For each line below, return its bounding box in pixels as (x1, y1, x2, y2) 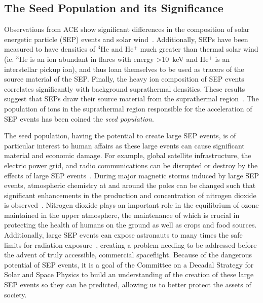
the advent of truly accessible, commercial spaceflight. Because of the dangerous (4, 249, 252, 260)
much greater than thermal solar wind (140, 44, 258, 54)
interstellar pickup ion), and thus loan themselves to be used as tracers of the (4, 63, 244, 74)
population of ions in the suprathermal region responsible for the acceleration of (4, 103, 252, 113)
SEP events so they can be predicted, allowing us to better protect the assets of (4, 279, 251, 290)
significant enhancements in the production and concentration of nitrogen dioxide (4, 190, 256, 200)
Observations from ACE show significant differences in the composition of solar (4, 24, 250, 34)
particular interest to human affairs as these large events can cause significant (4, 140, 245, 150)
